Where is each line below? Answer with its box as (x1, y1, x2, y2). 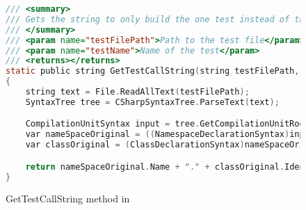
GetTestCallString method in (6, 191, 130, 206)
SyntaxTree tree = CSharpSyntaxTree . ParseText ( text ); (25, 97, 280, 107)
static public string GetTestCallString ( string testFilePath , (6, 66, 300, 76)
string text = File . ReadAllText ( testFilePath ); (25, 87, 250, 97)
